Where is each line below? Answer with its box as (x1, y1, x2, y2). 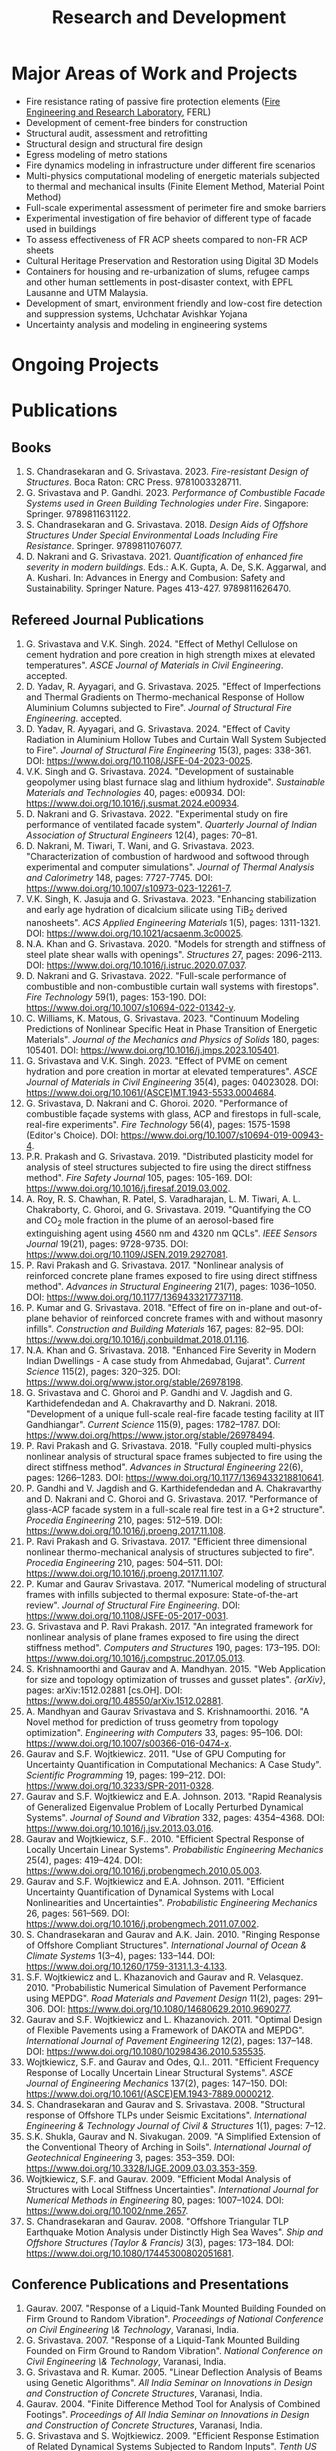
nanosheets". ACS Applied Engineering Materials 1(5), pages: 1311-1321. (25, 916, 321, 928)
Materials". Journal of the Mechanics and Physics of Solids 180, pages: (25, 1033, 320, 1045)
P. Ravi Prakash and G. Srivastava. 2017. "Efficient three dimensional (25, 1535, 308, 1547)
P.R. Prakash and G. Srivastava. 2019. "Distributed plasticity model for (25, 1150, 314, 1162)
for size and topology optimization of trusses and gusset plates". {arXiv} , (25, 1673, 326, 1685)
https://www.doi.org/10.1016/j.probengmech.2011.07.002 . (25, 1917, 259, 1930)
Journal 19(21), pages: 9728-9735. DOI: (25, 1237, 189, 1250)
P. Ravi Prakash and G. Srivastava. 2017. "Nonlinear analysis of (25, 1259, 284, 1271)
